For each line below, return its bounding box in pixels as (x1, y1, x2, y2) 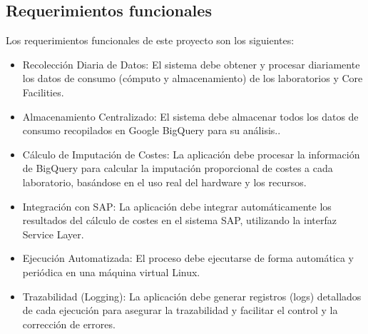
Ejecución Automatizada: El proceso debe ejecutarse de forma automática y (22, 250, 354, 265)
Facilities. (22, 84, 64, 99)
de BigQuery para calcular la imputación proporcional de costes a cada (22, 161, 333, 176)
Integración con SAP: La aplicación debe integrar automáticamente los (22, 198, 332, 213)
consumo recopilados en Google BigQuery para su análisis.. (22, 123, 281, 138)
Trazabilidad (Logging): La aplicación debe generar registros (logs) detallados (22, 288, 362, 303)
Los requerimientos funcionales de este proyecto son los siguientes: (6, 33, 295, 48)
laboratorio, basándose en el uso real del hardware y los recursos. (22, 174, 307, 189)
